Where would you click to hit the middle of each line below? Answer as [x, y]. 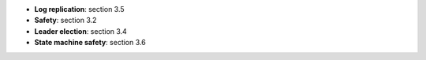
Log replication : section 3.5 [80, 9]
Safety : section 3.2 [65, 21]
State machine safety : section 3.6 [90, 43]
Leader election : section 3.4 [81, 31]
